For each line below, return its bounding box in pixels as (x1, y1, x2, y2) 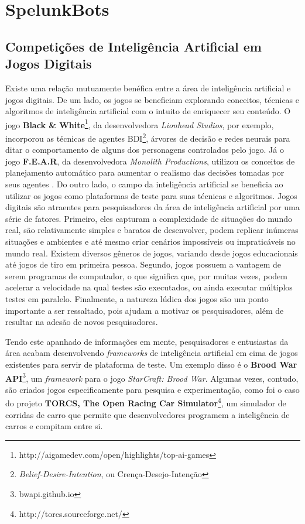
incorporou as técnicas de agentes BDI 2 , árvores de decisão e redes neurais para (5, 131, 290, 144)
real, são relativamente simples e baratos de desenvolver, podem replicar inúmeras (5, 224, 299, 236)
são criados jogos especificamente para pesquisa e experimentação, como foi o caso (5, 383, 300, 395)
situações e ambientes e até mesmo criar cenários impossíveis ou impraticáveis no (5, 235, 296, 247)
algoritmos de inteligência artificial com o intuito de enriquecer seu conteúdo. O (5, 105, 291, 117)
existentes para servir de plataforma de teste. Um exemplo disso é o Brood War (5, 358, 297, 370)
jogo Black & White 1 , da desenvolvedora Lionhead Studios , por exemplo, (5, 117, 274, 131)
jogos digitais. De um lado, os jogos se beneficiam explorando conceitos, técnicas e (5, 93, 299, 105)
